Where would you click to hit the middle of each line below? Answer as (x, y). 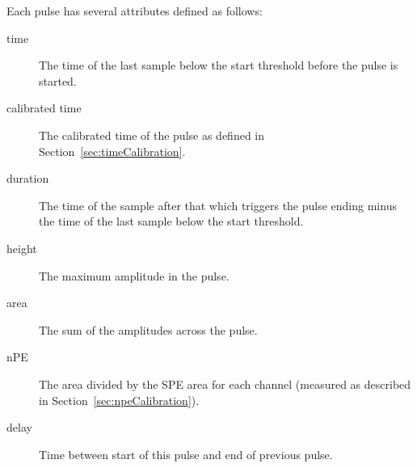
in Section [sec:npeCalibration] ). (119, 400)
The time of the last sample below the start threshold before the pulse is (219, 65)
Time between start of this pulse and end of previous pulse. (186, 454)
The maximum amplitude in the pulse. (134, 275)
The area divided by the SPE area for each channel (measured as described (225, 384)
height (22, 248)
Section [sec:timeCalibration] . (112, 151)
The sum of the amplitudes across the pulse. (148, 329)
